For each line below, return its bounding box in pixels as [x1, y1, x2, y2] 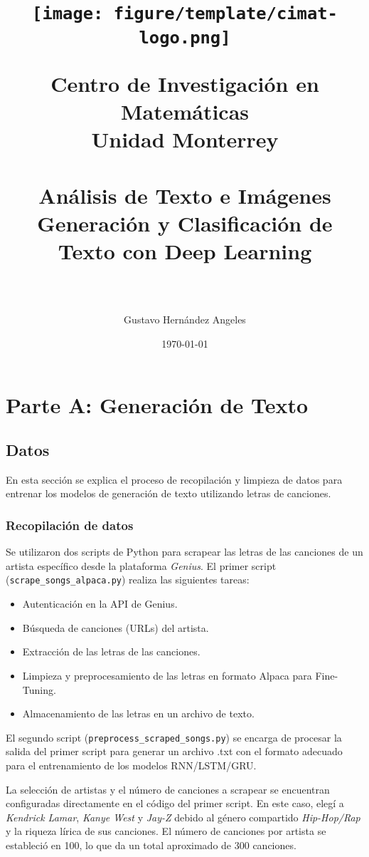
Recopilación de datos [6, 516, 134, 534]
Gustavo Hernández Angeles [124, 312, 246, 327]
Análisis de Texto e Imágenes [38, 180, 331, 209]
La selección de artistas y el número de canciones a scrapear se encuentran [6, 781, 330, 796]
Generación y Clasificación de [37, 208, 333, 237]
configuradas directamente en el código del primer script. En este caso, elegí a [6, 796, 344, 811]
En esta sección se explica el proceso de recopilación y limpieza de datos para [6, 472, 343, 487]
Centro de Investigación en [50, 68, 319, 98]
